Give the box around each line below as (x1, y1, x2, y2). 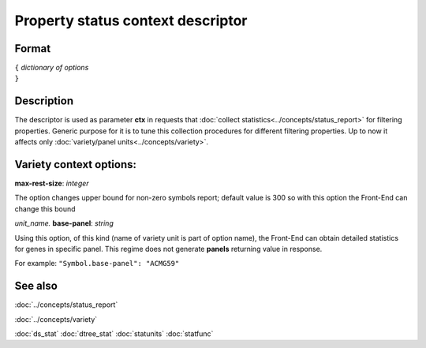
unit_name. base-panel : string (14, 219, 114, 228)
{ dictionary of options (14, 63, 89, 73)
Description (14, 95, 74, 108)
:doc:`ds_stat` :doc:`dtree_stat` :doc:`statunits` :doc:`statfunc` (14, 329, 214, 339)
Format (14, 42, 51, 55)
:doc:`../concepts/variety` (14, 314, 98, 324)
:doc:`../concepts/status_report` (14, 300, 118, 309)
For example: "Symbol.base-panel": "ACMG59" (14, 259, 180, 268)
